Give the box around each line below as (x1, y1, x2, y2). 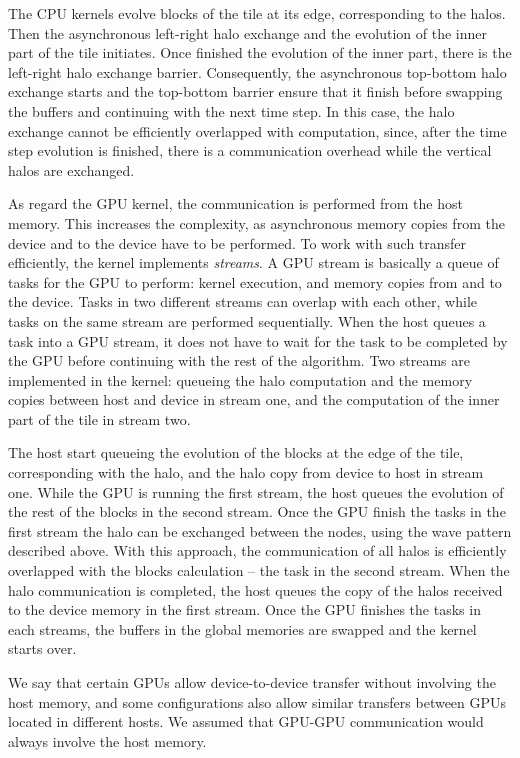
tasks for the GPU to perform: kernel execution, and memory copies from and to (8, 271, 502, 292)
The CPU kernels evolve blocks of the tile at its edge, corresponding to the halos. (8, 3, 506, 23)
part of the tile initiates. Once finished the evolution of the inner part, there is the (8, 42, 512, 63)
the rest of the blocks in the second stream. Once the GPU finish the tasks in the (8, 501, 506, 522)
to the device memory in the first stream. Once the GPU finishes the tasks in (8, 599, 481, 620)
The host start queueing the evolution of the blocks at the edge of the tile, (8, 442, 464, 463)
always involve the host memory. (8, 730, 207, 751)
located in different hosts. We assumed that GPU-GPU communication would (8, 711, 484, 732)
